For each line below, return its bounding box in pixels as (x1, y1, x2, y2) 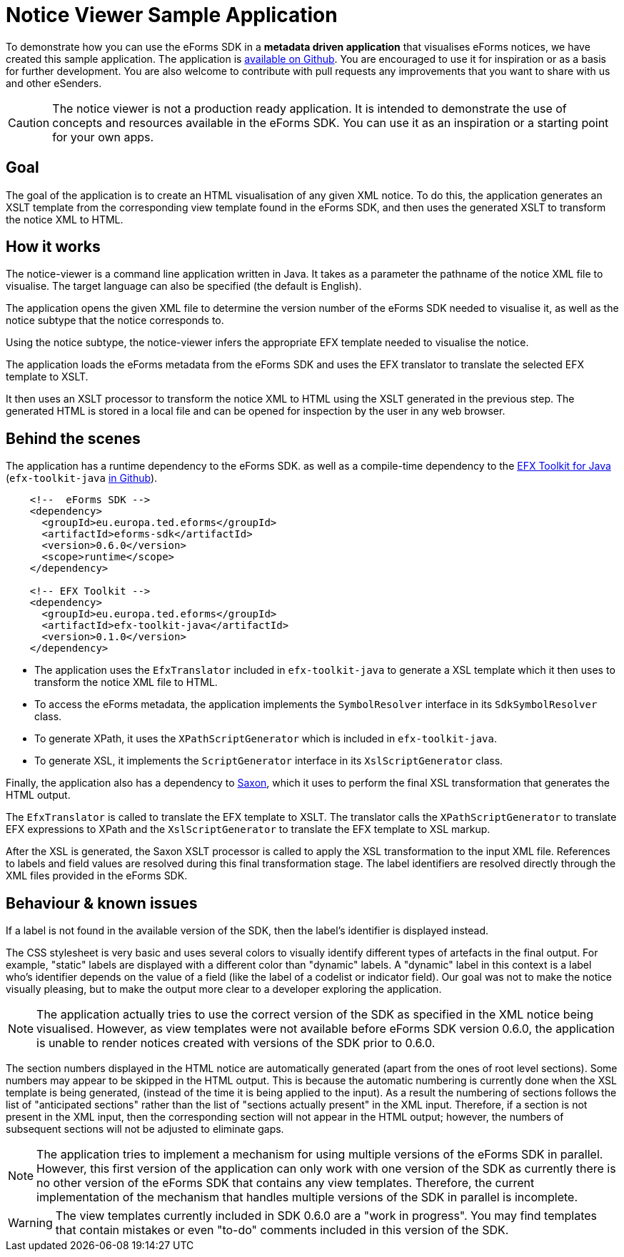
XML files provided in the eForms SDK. (6, 869, 188, 882)
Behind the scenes (6, 429, 141, 448)
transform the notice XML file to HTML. (34, 676, 218, 689)
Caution (8, 115, 50, 130)
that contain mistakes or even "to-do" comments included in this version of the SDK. (55, 1223, 509, 1238)
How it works (6, 238, 101, 256)
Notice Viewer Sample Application (6, 3, 338, 27)
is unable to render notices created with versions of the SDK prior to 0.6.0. (36, 1036, 436, 1051)
